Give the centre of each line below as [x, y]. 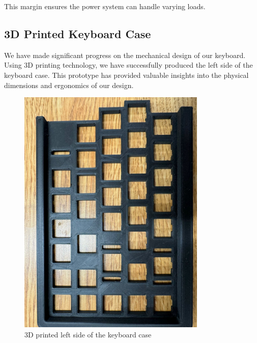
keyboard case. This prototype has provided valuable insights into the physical [126, 75]
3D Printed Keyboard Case [78, 33]
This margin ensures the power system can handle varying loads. [105, 6]
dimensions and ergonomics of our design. [69, 85]
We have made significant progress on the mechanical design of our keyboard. [125, 55]
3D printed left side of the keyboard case [88, 335]
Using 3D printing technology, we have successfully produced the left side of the [128, 65]
